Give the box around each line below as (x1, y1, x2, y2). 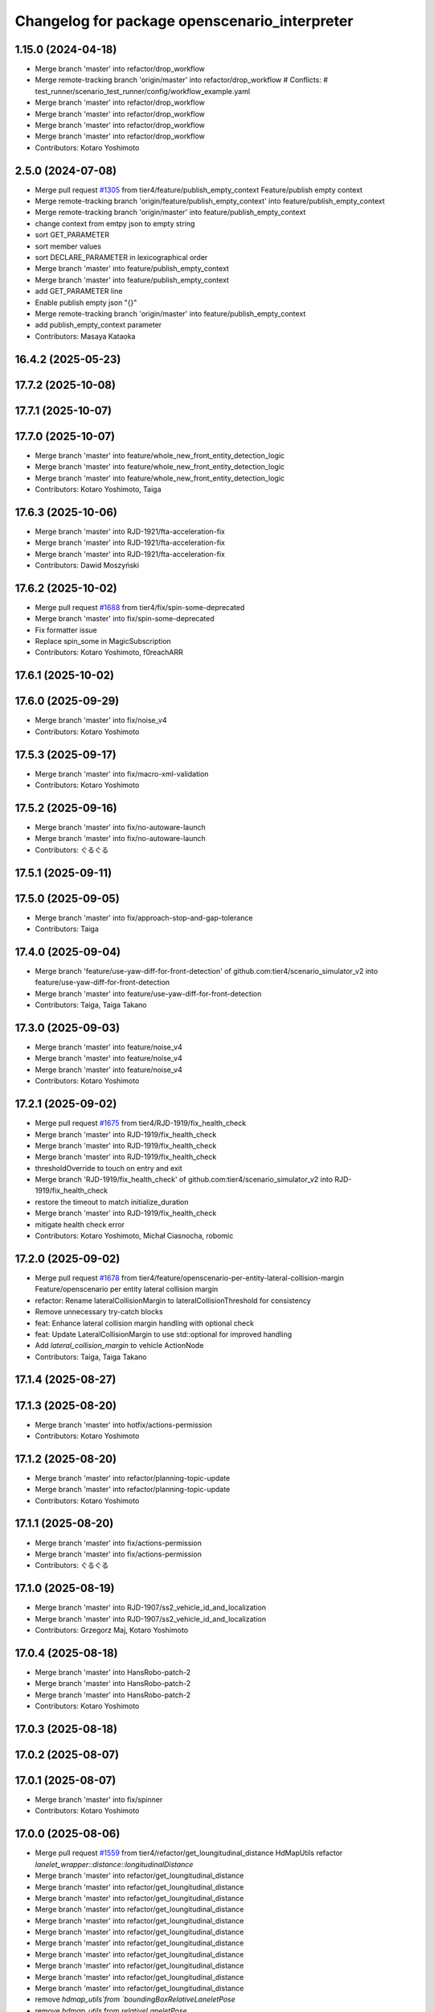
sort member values (35, 241, 102, 251)
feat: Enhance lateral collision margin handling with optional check (35, 1318, 255, 1328)
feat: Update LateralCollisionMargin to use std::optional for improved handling (35, 1329, 293, 1339)
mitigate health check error (35, 1219, 125, 1229)
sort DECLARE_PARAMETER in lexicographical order (35, 253, 208, 262)
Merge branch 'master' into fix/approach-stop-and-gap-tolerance (35, 913, 253, 922)
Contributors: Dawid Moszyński (35, 560, 140, 570)
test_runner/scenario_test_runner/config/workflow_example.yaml (35, 86, 251, 96)
